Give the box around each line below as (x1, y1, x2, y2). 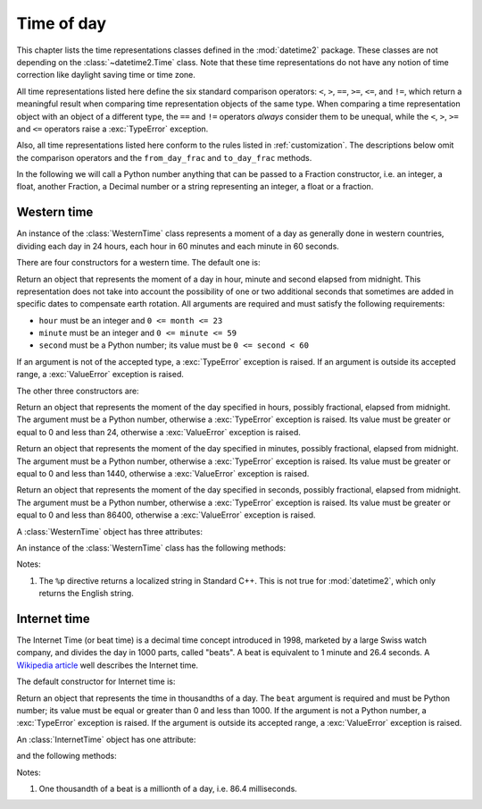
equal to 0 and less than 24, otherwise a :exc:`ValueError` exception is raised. (16, 426, 301, 437)
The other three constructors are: (16, 385, 139, 396)
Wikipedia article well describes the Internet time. (16, 660, 199, 670)
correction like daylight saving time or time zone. (16, 70, 195, 80)
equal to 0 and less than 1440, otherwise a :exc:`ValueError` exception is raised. (16, 468, 310, 478)
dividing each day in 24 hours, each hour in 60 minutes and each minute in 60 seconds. (16, 240, 339, 251)
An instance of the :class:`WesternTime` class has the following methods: (16, 542, 287, 553)
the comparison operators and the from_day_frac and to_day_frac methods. (16, 152, 312, 163)
